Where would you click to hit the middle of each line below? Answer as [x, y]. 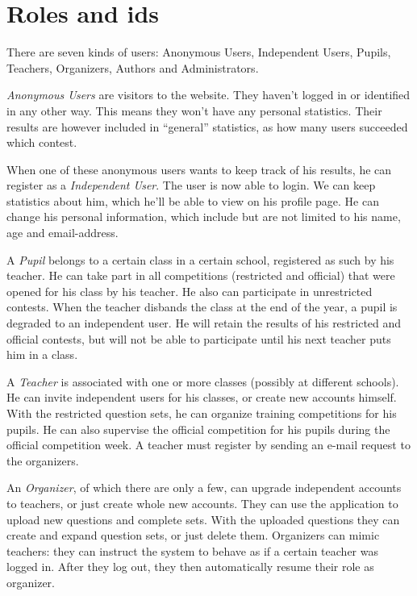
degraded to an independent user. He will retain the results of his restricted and [204, 323]
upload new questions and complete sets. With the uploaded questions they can [203, 519]
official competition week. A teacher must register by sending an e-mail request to [208, 445]
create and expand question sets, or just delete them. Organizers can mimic [193, 535]
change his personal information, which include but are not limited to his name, [204, 217]
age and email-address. [63, 233]
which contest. [42, 142]
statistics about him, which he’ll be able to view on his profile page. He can [193, 200]
